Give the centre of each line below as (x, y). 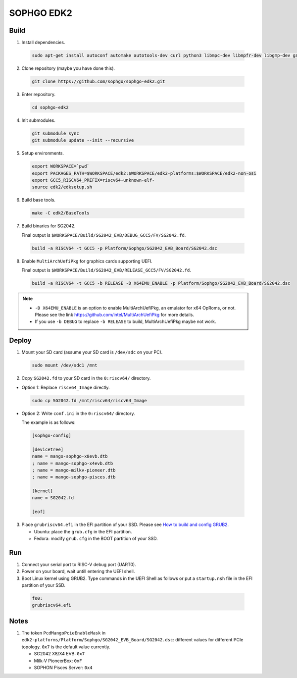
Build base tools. (38, 200)
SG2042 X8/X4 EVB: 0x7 (59, 654)
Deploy (20, 340)
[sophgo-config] (52, 435)
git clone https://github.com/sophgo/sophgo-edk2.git (99, 81)
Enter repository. (39, 94)
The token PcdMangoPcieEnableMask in (64, 633)
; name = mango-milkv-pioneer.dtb (74, 470)
